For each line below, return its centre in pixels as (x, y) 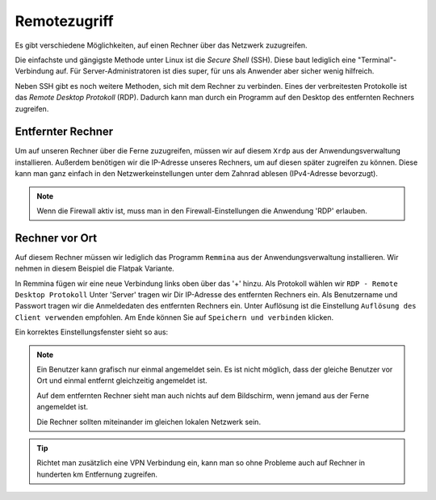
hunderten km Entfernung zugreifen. (97, 474)
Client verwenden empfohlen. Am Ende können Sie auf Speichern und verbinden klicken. (174, 317)
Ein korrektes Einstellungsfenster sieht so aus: (92, 332)
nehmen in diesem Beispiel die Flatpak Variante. (95, 269)
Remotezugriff (64, 21)
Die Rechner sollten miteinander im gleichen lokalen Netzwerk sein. (149, 422)
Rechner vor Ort (56, 238)
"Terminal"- (377, 60)
